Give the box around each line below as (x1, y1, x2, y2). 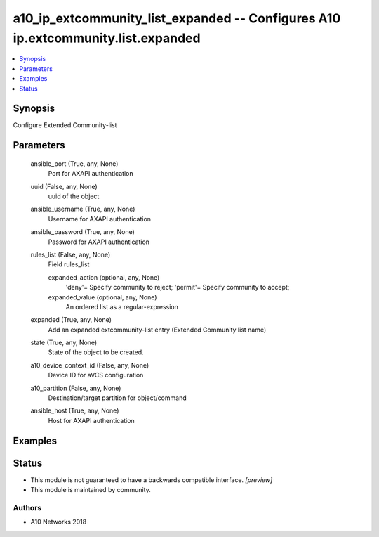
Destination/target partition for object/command (48, 394, 187, 402)
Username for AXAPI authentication (48, 214, 151, 223)
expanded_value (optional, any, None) (48, 292, 157, 302)
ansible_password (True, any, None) (30, 228, 135, 236)
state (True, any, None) (30, 338, 98, 347)
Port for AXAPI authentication (48, 169, 133, 178)
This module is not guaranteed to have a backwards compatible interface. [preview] (30, 475, 273, 484)
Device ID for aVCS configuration (48, 371, 144, 380)
